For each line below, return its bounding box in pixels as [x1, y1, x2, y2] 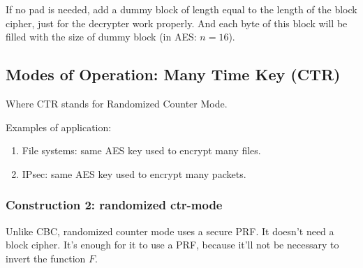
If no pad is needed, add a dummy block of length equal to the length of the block [6, 2, 357, 16]
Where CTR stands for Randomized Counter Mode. [6, 96, 228, 110]
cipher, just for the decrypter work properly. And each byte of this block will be [6, 15, 348, 30]
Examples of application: [6, 119, 112, 134]
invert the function [6, 251, 86, 265]
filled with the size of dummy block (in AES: [6, 29, 197, 44]
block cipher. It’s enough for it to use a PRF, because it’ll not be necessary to [6, 237, 339, 252]
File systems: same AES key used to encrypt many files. [22, 143, 261, 158]
